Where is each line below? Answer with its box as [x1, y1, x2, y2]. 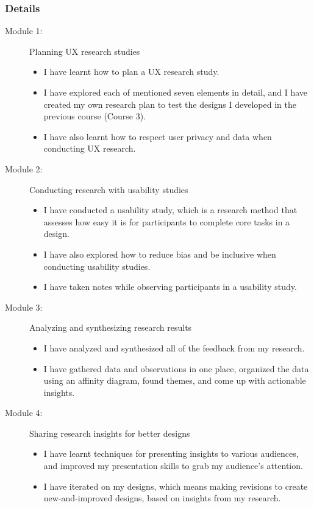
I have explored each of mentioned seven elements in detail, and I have [43, 86, 307, 98]
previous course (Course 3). [43, 110, 146, 122]
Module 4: [5, 406, 43, 419]
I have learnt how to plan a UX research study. [43, 65, 219, 78]
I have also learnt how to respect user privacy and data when [43, 130, 272, 143]
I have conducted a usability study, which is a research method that [43, 203, 298, 216]
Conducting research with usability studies [29, 183, 188, 196]
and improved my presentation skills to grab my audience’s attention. [43, 459, 303, 472]
